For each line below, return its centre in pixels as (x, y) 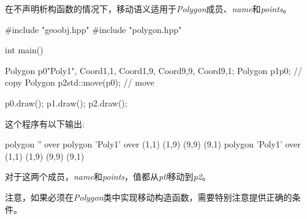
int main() (24, 50)
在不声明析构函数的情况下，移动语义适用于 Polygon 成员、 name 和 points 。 (148, 9)
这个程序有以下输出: (45, 123)
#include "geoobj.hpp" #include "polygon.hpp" (93, 29)
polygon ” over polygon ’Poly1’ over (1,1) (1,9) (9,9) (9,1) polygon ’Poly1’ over (153, 144)
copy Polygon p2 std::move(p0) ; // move (80, 82)
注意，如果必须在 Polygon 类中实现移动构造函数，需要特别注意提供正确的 (149, 197)
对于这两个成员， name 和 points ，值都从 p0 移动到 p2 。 (108, 176)
